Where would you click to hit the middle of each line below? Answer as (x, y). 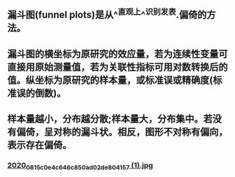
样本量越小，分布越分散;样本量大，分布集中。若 (110, 119)
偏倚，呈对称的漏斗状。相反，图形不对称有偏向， (122, 132)
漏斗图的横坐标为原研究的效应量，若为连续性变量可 (117, 54)
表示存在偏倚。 (40, 145)
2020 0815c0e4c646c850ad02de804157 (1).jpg (80, 166)
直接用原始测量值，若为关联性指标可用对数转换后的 (117, 67)
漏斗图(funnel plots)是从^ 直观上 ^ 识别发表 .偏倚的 (107, 14)
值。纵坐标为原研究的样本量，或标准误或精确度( (110, 80)
